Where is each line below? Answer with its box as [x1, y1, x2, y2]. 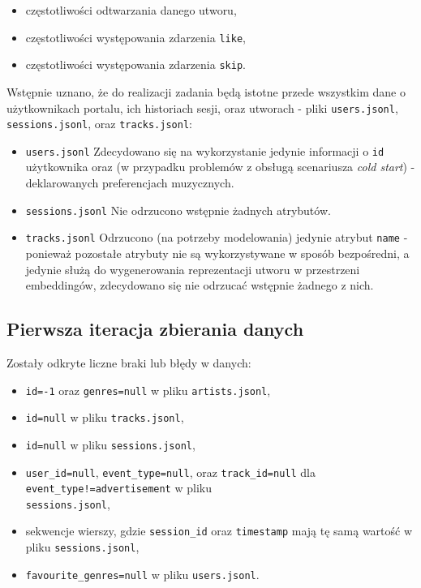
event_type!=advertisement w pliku [25, 479, 212, 496]
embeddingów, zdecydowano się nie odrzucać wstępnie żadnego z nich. [25, 277, 374, 294]
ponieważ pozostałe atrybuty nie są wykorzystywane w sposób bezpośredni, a [25, 244, 410, 261]
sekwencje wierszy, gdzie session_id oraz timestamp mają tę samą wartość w [25, 522, 413, 539]
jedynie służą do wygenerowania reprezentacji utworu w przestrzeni [25, 260, 360, 277]
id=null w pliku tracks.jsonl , [25, 409, 184, 426]
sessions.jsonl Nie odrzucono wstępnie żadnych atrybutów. [25, 201, 331, 218]
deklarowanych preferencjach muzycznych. [25, 174, 234, 191]
